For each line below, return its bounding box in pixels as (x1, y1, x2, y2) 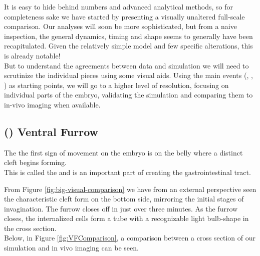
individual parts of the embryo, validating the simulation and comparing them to (4, 89, 253, 100)
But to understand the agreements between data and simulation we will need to (4, 60, 249, 70)
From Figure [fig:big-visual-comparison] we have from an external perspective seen (4, 183, 256, 194)
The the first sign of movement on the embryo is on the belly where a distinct (4, 147, 243, 157)
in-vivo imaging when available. (4, 99, 101, 109)
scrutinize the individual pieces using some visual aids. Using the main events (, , (4, 70, 253, 80)
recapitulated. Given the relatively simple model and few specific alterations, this (4, 40, 253, 51)
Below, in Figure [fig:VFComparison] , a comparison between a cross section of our (4, 232, 256, 243)
